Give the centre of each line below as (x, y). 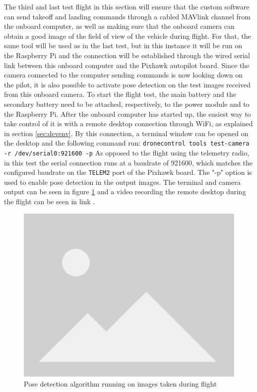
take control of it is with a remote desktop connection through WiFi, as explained (128, 123)
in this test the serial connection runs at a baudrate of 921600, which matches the (128, 162)
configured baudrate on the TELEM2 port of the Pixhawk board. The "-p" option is (128, 172)
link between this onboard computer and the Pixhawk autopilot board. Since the (127, 65)
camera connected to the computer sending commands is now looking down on (123, 75)
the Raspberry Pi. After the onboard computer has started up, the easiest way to (128, 114)
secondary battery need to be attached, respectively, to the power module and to (127, 104)
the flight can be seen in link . (50, 201)
